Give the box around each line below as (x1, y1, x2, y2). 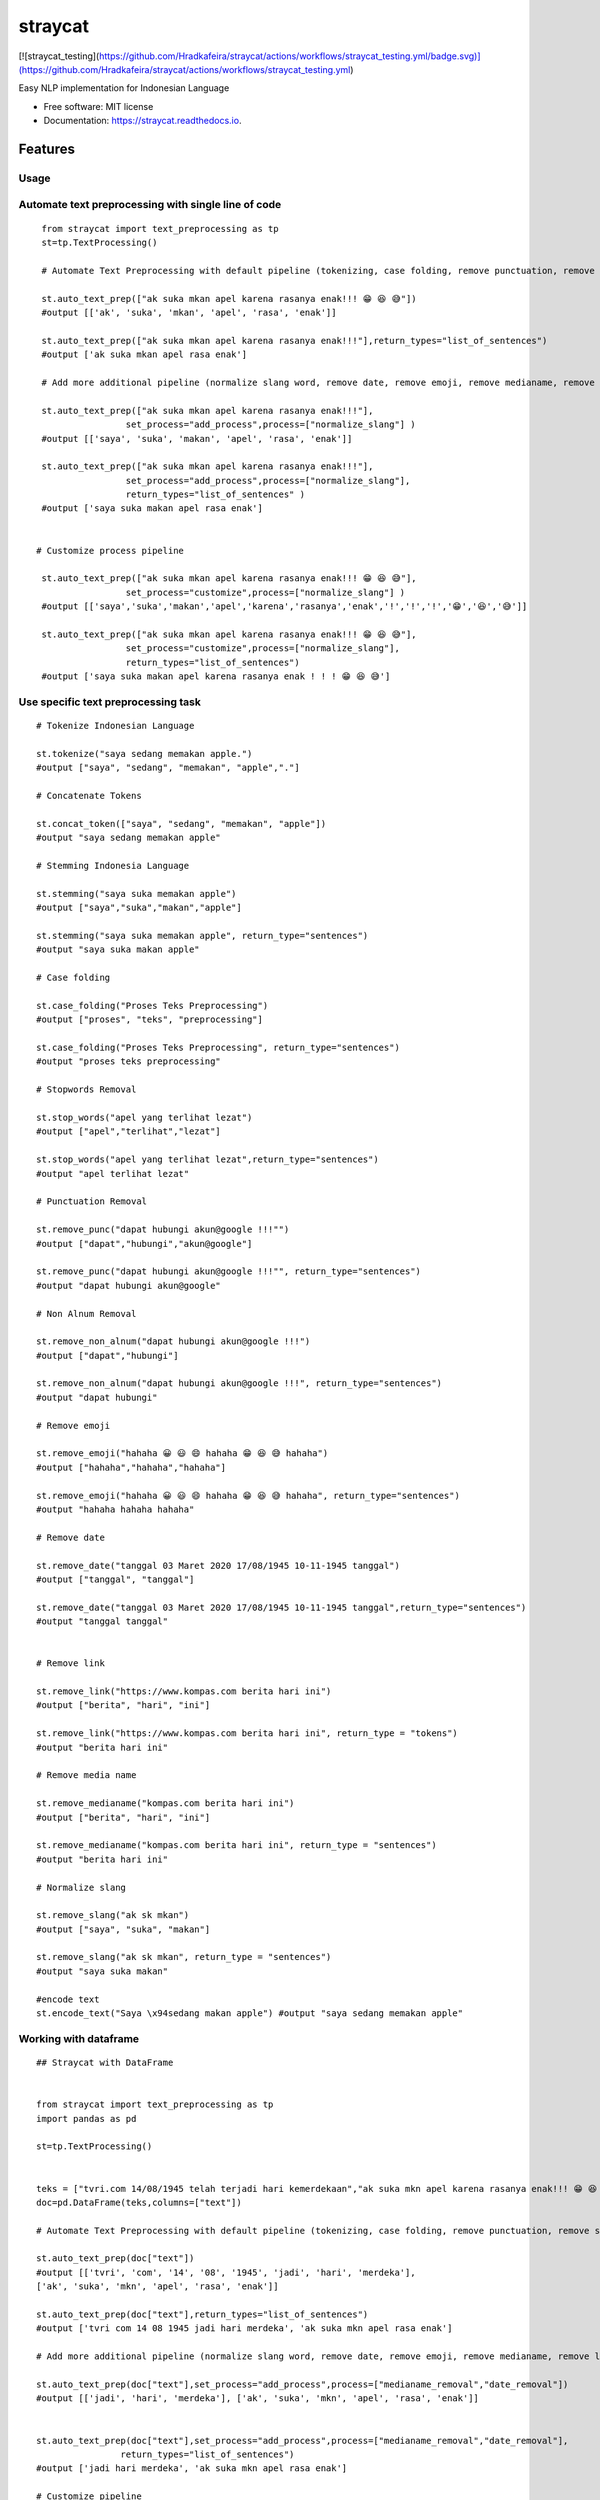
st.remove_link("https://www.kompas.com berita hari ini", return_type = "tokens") (36, 1728, 459, 1739)
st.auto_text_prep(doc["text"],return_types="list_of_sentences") (36, 2309, 369, 2320)
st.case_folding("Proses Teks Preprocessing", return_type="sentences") (36, 1042, 400, 1054)
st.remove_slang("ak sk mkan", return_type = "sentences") (36, 1951, 332, 1963)
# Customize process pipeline (36, 545, 185, 556)
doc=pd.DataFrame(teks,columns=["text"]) (36, 2196, 242, 2208)
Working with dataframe (18, 2031, 140, 2045)
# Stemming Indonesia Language (36, 860, 190, 871)
